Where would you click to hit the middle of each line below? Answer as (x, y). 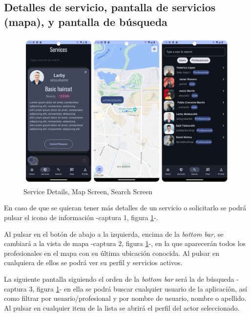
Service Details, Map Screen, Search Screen (88, 191)
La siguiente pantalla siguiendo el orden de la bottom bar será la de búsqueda (119, 279)
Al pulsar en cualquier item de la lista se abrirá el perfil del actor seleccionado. (122, 307)
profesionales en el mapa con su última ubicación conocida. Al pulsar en (112, 253)
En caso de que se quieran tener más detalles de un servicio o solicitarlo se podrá (125, 208)
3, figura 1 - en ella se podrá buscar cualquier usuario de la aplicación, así (138, 288)
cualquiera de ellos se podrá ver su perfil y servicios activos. (93, 262)
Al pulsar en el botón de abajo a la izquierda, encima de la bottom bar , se (114, 234)
